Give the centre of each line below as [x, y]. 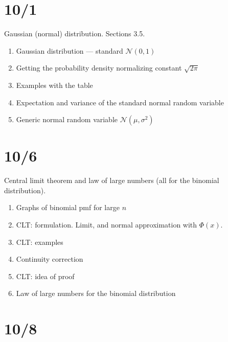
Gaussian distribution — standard [70, 50]
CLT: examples [40, 242]
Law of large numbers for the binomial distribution [96, 293]
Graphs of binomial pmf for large [68, 207]
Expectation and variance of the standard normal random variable [120, 102]
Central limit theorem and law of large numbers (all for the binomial [112, 180]
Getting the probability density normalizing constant [99, 68]
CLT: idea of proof [45, 276]
